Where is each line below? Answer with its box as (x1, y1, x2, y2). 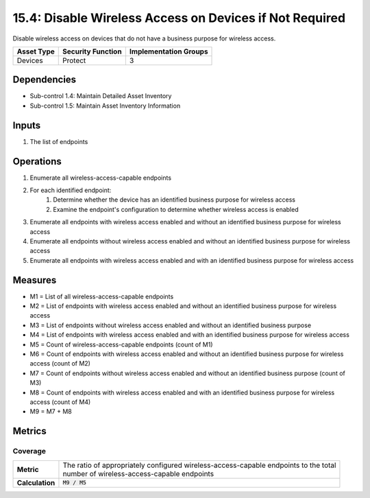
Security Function (62, 47, 123, 56)
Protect (62, 56, 86, 65)
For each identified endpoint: (29, 186, 112, 195)
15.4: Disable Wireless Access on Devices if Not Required (12, 10, 346, 25)
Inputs (12, 119, 41, 131)
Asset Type (16, 47, 55, 56)
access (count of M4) (29, 398, 91, 406)
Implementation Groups (129, 47, 208, 56)
